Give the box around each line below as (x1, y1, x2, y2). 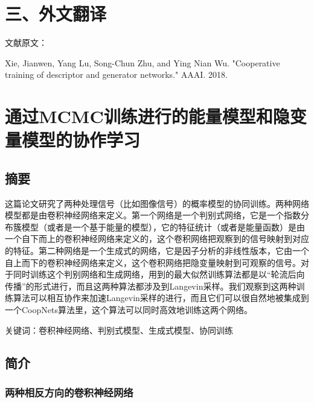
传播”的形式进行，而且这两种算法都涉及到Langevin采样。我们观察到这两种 (5, 279, 296, 292)
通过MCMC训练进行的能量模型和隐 (5, 104, 290, 129)
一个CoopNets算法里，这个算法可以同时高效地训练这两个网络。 (5, 303, 252, 316)
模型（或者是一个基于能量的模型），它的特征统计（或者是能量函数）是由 (21, 220, 305, 233)
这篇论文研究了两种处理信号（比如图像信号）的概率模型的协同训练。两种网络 (5, 197, 309, 209)
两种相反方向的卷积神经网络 (5, 384, 133, 399)
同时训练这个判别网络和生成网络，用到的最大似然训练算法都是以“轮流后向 (13, 268, 305, 281)
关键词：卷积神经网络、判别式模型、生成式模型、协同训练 (5, 323, 233, 336)
